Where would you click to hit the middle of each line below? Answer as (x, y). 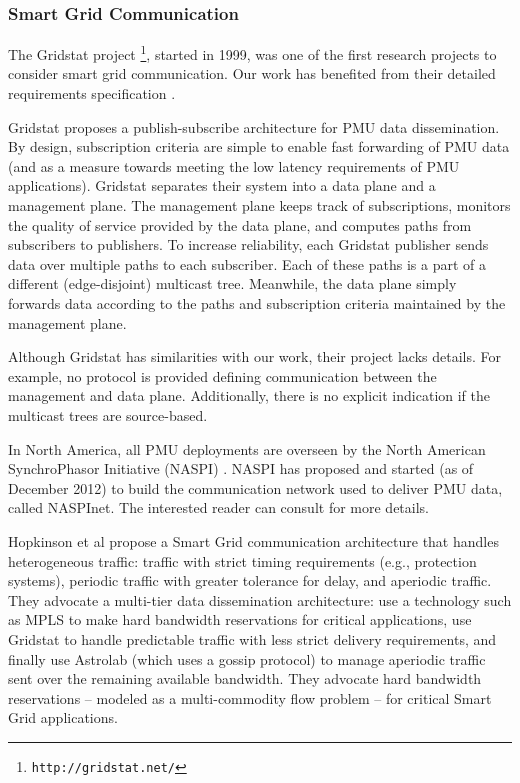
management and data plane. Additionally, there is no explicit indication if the (249, 395)
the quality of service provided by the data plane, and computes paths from (240, 224)
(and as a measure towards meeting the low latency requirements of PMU (234, 165)
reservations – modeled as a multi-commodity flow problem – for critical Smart (250, 697)
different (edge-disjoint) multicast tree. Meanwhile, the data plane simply (232, 283)
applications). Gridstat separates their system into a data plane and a (222, 185)
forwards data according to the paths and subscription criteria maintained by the (257, 303)
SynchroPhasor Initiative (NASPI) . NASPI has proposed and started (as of (241, 468)
